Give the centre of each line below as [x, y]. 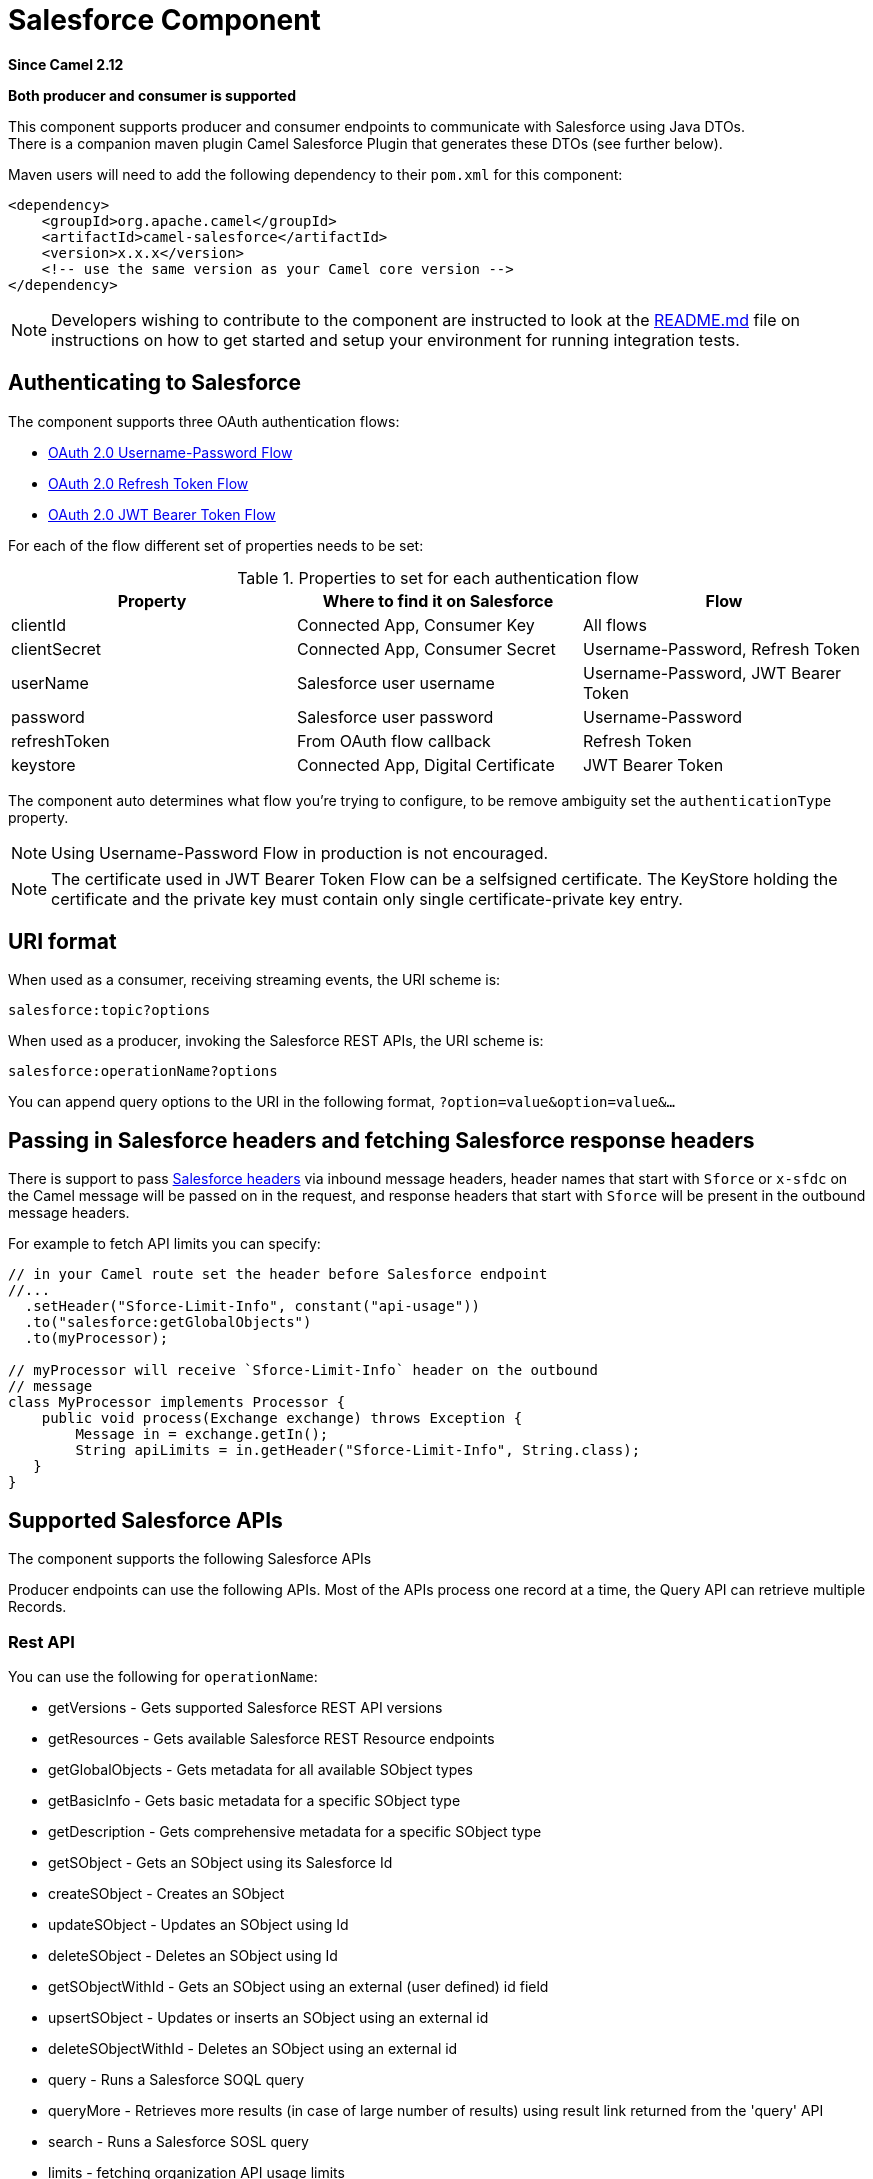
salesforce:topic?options [109, 1010]
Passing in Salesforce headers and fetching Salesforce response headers [381, 1140]
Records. [37, 1607]
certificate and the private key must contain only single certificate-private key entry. [367, 898]
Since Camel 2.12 [66, 64]
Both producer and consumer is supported [152, 95]
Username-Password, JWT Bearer [711, 672]
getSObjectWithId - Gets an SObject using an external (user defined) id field [298, 1986]
